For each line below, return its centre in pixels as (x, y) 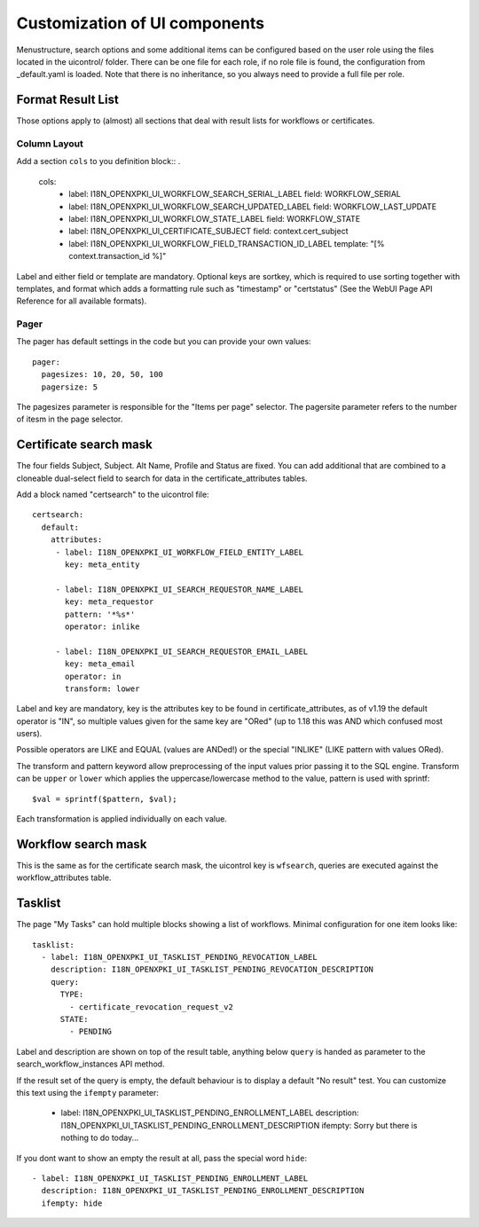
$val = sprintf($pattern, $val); (105, 799)
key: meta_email (100, 664)
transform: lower (102, 688)
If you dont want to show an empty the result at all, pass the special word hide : (162, 1158)
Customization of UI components (141, 23)
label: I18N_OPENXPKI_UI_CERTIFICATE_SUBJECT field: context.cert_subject (208, 232)
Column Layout (50, 144)
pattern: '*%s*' (100, 614)
